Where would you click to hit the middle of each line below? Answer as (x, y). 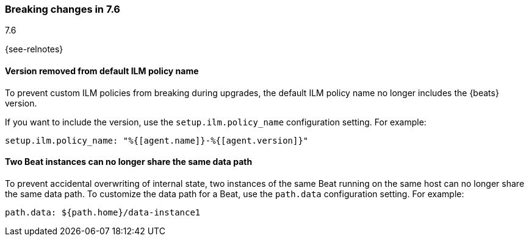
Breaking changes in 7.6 (63, 9)
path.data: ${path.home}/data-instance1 (103, 212)
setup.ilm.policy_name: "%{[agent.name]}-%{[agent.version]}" (157, 140)
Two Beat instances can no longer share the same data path (129, 162)
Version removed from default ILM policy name (102, 71)
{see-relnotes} (34, 49)
